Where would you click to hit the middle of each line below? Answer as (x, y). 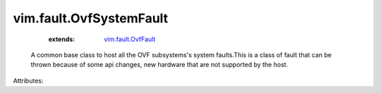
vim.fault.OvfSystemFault (91, 18)
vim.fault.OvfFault (130, 39)
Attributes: (28, 80)
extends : (62, 39)
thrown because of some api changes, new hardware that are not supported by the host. (159, 65)
